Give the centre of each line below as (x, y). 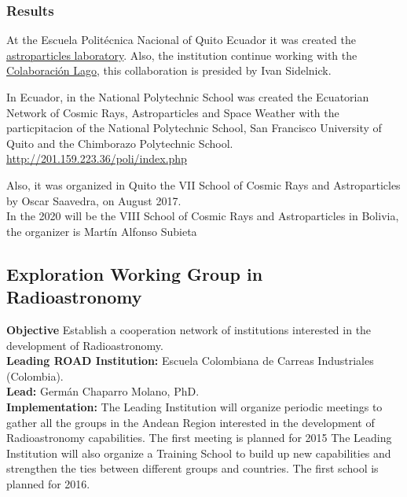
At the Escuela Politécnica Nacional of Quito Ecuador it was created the (181, 40)
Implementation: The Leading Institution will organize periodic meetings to (194, 406)
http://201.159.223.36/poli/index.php (97, 158)
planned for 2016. (48, 483)
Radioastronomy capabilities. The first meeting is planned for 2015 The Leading (199, 438)
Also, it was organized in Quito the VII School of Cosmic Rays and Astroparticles (203, 184)
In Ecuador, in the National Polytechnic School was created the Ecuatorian (188, 97)
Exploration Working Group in (135, 273)
